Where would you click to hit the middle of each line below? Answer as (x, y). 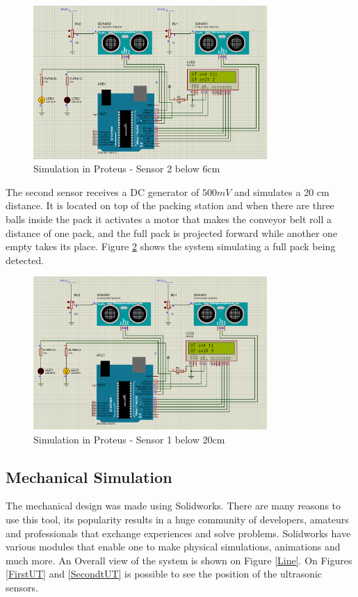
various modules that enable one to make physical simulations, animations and (173, 547)
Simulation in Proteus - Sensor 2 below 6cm (127, 169)
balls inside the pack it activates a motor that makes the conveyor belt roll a (169, 219)
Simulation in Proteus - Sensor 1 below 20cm (129, 439)
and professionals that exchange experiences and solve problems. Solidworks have (178, 533)
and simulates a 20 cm (282, 191)
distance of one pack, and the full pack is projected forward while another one (172, 232)
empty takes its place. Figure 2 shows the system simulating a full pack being (171, 246)
